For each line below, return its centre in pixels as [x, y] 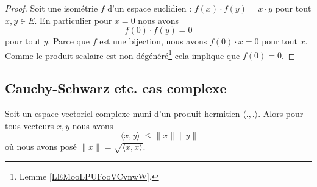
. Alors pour [281, 114]
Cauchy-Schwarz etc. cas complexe [116, 88]
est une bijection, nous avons [153, 41]
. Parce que [69, 41]
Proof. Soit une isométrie [52, 8]
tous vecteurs [30, 125]
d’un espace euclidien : [150, 8]
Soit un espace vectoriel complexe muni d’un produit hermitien [123, 114]
